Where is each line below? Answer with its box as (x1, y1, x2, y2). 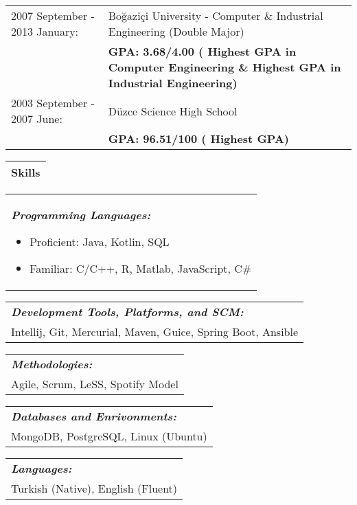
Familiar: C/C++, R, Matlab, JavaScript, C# (30, 260, 252, 276)
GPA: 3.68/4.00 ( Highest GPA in (108, 43, 297, 59)
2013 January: (11, 23, 79, 39)
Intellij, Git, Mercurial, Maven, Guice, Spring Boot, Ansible (11, 324, 299, 339)
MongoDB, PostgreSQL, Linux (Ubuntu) (11, 428, 207, 444)
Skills (11, 164, 41, 180)
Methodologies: (11, 356, 93, 372)
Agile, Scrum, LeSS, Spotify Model (11, 376, 178, 392)
